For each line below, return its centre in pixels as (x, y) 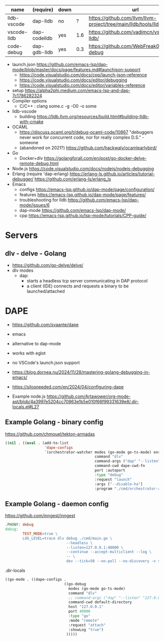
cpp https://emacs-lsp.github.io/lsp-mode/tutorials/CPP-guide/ (83, 216)
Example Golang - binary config (54, 422)
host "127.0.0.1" (86, 607)
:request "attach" (87, 625)
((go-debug (75, 584)
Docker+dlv (31, 158)
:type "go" (79, 616)
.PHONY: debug (20, 525)
